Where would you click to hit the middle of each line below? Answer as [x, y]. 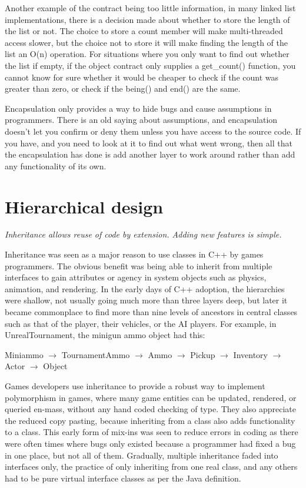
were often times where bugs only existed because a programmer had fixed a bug [150, 443]
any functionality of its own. [56, 166]
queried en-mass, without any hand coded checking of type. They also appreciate [150, 409]
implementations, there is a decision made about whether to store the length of [147, 19]
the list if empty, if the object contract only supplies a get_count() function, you [150, 65]
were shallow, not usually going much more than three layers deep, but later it [146, 300]
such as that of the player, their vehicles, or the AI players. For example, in [141, 323]
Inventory [250, 354]
